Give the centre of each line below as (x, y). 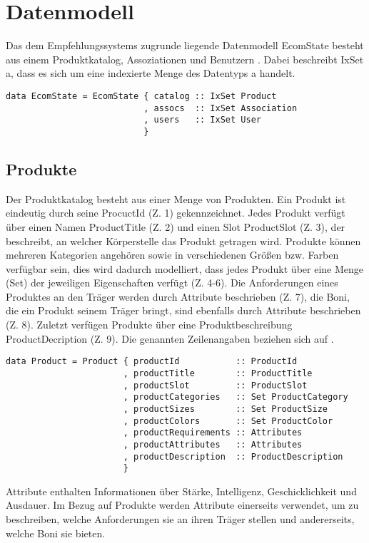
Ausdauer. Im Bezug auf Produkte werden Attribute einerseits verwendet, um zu (182, 505)
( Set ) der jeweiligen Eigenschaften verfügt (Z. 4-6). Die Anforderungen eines (172, 283)
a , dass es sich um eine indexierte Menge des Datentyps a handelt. (151, 73)
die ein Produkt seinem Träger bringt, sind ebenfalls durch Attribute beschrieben (183, 310)
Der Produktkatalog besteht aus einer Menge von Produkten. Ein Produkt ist (176, 198)
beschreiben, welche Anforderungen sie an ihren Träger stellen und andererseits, (180, 519)
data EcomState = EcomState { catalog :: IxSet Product (141, 96)
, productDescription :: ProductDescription (233, 456)
